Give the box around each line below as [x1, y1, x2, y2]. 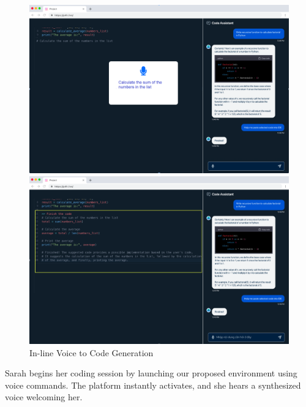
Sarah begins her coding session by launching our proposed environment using [5, 367, 297, 379]
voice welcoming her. [5, 390, 83, 403]
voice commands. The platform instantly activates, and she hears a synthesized [5, 378, 301, 391]
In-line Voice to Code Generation [29, 346, 154, 359]
